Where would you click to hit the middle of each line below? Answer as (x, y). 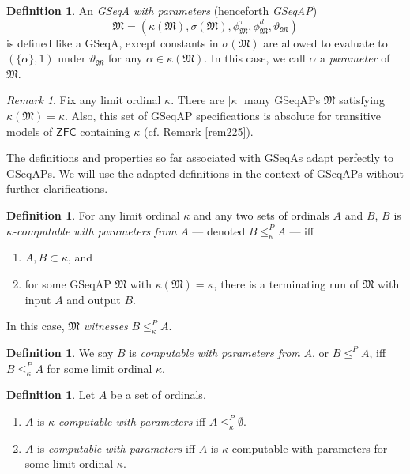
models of (30, 131)
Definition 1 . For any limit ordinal (93, 214)
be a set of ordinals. (158, 395)
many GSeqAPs (282, 100)
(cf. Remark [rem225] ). (199, 131)
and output (94, 299)
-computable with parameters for (308, 448)
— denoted (219, 230)
